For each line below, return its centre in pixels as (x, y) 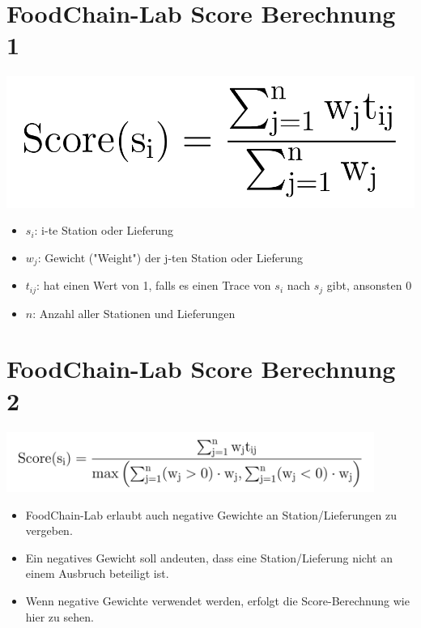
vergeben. (49, 530)
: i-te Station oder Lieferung (104, 230)
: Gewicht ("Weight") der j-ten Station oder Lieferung (170, 257)
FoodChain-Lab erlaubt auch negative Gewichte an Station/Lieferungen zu (211, 514)
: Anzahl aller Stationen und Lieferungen (134, 313)
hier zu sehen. (60, 616)
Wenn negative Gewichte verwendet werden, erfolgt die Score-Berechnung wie (217, 600)
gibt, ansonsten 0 (369, 285)
